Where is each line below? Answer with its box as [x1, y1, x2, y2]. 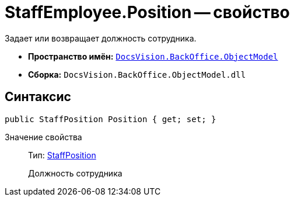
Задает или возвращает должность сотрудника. [5, 33, 197, 43]
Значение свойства [5, 131, 82, 142]
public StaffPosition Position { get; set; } [5, 114, 216, 124]
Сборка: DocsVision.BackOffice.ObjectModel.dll [28, 69, 246, 79]
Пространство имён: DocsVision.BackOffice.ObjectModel [28, 51, 278, 61]
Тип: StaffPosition [28, 150, 96, 160]
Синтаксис [5, 89, 71, 105]
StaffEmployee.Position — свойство [5, 2, 290, 22]
